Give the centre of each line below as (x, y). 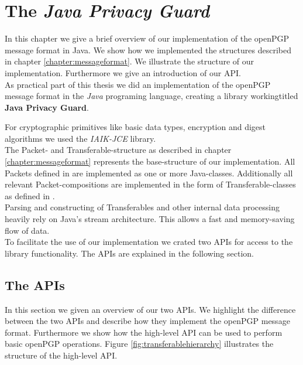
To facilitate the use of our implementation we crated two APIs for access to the (149, 242)
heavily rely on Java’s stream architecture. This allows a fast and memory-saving (150, 219)
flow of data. (27, 230)
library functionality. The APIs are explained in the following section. (129, 253)
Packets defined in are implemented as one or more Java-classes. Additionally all (149, 173)
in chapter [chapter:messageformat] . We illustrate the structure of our (130, 61)
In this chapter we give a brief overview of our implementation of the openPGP (147, 38)
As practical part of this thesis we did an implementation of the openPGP (138, 84)
